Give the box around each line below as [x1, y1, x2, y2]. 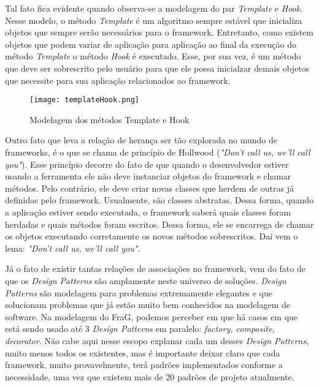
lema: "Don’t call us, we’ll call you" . [5, 241, 140, 254]
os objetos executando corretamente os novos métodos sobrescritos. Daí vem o [5, 230, 298, 242]
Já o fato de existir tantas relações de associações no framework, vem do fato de [5, 262, 306, 275]
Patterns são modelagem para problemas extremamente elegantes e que [5, 286, 272, 299]
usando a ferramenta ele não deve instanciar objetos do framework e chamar [5, 170, 291, 182]
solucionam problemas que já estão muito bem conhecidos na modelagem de [5, 298, 291, 311]
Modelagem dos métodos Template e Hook [29, 113, 190, 126]
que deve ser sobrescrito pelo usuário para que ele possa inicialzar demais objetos [5, 61, 310, 74]
